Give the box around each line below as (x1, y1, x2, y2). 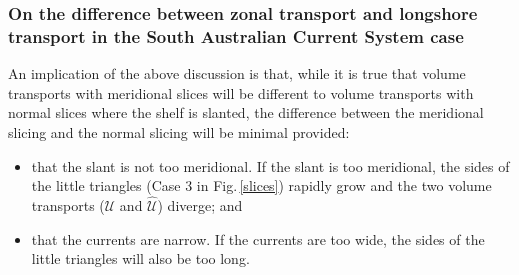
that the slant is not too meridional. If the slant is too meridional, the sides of (31, 155, 510, 176)
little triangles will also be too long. (31, 248, 250, 269)
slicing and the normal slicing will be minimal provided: (8, 121, 350, 142)
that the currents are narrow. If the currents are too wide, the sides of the (31, 228, 485, 249)
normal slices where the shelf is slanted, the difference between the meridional (8, 102, 484, 123)
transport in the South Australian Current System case (8, 23, 464, 48)
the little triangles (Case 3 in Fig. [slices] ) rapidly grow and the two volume (31, 175, 492, 196)
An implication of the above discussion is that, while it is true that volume (8, 63, 466, 84)
